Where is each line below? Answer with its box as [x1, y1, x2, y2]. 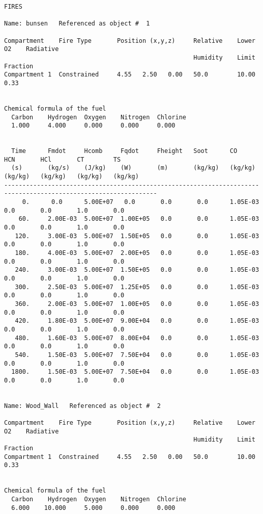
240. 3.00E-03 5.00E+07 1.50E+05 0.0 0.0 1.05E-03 [15, 266, 259, 274]
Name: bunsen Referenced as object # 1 [4, 20, 150, 28]
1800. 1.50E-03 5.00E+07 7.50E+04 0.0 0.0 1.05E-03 [11, 368, 259, 376]
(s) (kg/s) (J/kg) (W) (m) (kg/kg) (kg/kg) [11, 164, 255, 172]
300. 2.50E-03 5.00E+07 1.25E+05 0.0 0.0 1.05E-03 [15, 283, 259, 291]
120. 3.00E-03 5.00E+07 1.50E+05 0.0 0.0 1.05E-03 [15, 232, 259, 240]
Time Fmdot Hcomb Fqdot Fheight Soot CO [11, 147, 238, 155]
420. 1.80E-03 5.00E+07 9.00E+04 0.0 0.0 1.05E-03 [15, 317, 259, 325]
